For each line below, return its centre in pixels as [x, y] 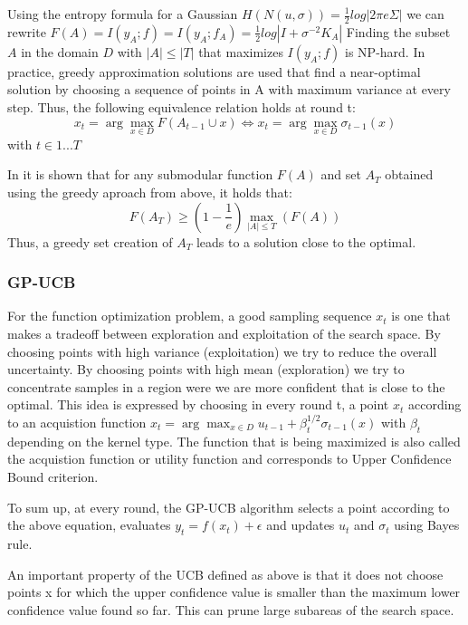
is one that [421, 316]
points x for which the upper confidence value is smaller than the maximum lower [234, 592]
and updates [301, 525]
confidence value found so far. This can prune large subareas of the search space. [231, 609]
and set [341, 174]
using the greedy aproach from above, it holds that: [150, 192]
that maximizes [241, 51]
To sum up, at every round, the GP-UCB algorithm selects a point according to [229, 507]
